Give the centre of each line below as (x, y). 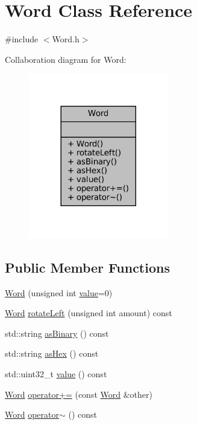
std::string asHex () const (52, 353)
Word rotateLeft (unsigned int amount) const (89, 313)
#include (22, 39)
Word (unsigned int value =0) (59, 292)
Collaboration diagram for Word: (66, 59)
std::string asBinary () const (57, 333)
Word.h (66, 39)
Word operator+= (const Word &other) (79, 394)
